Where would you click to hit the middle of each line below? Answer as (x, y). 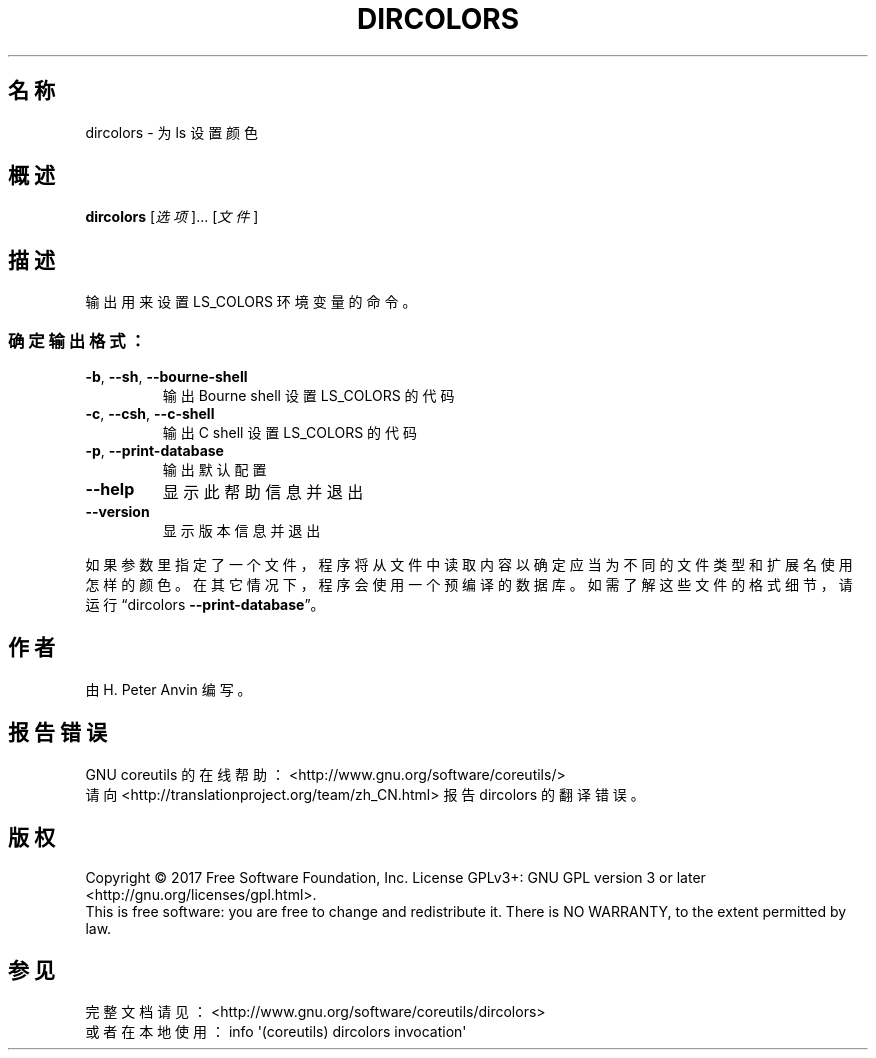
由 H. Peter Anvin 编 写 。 (168, 689)
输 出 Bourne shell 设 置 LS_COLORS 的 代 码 (308, 396)
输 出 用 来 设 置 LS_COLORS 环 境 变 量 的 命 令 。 (251, 302)
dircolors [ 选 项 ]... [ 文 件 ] (172, 217)
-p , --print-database (154, 451)
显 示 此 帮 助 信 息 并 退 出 (263, 492)
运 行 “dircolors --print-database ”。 (205, 605)
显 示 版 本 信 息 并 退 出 (241, 531)
